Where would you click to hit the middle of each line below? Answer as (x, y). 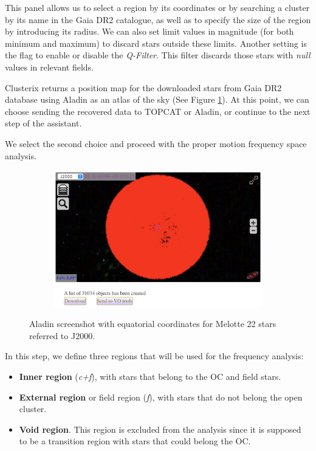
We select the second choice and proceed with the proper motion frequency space (156, 143)
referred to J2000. (62, 335)
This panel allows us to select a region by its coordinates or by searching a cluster (157, 7)
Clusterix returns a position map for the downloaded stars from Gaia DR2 (143, 87)
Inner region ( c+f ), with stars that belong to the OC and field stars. (150, 376)
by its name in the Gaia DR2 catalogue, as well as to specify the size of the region (158, 19)
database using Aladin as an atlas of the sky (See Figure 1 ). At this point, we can (157, 99)
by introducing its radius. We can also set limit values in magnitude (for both (149, 31)
